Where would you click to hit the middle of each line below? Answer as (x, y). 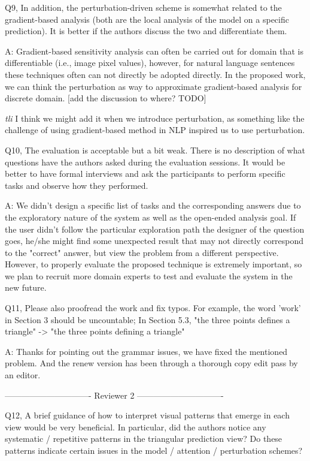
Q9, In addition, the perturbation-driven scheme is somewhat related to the (143, 7)
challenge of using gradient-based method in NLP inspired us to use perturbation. (155, 130)
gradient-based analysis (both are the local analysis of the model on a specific (147, 19)
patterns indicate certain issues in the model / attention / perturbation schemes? (154, 450)
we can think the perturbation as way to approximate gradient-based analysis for (154, 86)
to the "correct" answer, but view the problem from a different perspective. (142, 252)
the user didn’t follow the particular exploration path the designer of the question (155, 229)
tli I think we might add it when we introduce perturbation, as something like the (155, 118)
